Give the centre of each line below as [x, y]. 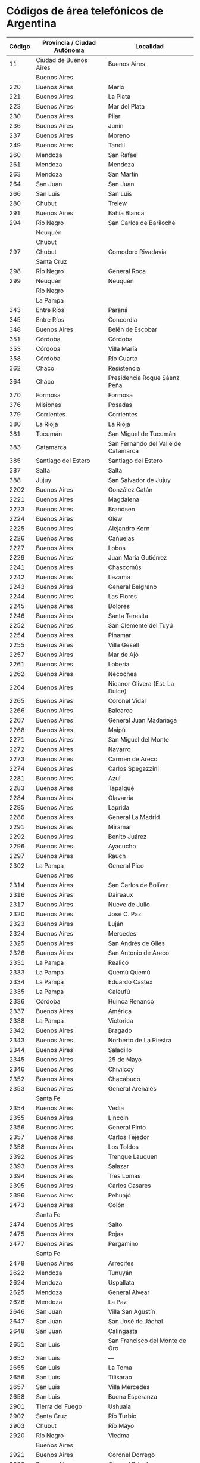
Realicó [118, 962]
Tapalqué [121, 788]
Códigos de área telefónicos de [85, 11]
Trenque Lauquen [133, 1156]
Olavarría [121, 798]
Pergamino [123, 1243]
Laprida [119, 807]
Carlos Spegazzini [134, 768]
